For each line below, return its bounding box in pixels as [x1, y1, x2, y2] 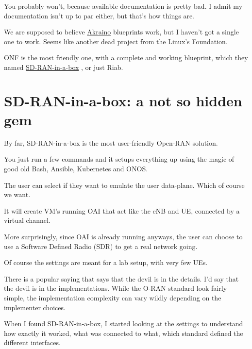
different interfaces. [4, 337, 61, 348]
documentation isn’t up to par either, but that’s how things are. [4, 10, 194, 20]
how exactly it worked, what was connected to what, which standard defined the [4, 328, 243, 338]
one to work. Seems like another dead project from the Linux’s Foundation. [4, 36, 228, 46]
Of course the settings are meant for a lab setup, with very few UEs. [4, 257, 208, 267]
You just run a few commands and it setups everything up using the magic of [4, 154, 235, 164]
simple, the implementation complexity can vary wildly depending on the [4, 293, 221, 302]
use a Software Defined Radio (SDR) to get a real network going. [4, 241, 198, 251]
